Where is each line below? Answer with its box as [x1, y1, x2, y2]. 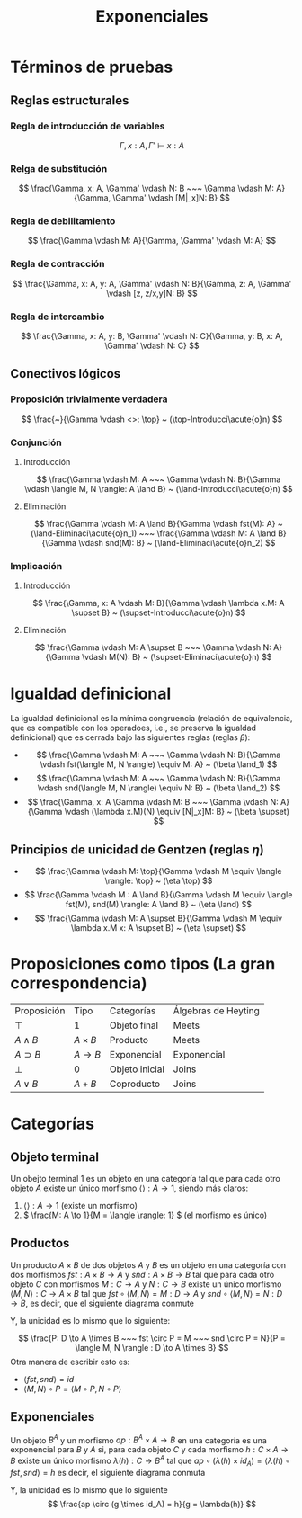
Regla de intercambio [10, 310, 105, 323]
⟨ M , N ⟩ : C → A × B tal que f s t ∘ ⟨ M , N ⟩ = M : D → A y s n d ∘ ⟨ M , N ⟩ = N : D [10, 1288, 283, 1299]
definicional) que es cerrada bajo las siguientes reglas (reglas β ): [10, 732, 251, 743]
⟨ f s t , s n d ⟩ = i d [22, 1373, 75, 1384]
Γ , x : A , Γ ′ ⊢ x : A [119, 139, 185, 150]
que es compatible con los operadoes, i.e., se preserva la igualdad [10, 722, 257, 734]
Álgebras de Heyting [173, 1005, 260, 1017]
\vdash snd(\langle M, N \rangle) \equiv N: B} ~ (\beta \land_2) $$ [37, 782, 280, 793]
